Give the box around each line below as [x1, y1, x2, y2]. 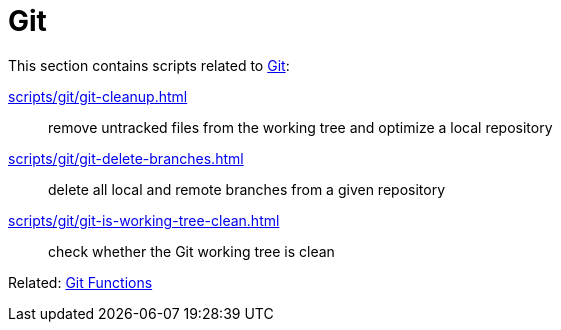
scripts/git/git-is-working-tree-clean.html [8, 211, 280, 229]
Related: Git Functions [8, 273, 153, 291]
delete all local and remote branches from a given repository [48, 180, 446, 198]
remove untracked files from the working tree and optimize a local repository [48, 118, 553, 136]
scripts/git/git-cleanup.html [8, 87, 188, 105]
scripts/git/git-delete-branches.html [8, 149, 244, 167]
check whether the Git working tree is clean [48, 242, 335, 260]
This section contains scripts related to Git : [8, 56, 290, 74]
